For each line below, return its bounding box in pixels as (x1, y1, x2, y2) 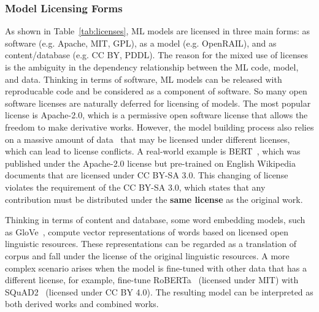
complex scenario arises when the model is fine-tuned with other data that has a (5, 261, 307, 274)
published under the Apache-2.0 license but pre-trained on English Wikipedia (5, 156, 296, 169)
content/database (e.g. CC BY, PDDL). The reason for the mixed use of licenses (5, 48, 309, 61)
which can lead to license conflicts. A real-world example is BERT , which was (5, 145, 301, 158)
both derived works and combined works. (5, 297, 159, 310)
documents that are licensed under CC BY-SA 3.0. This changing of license (5, 169, 288, 181)
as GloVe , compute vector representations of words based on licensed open (5, 225, 288, 238)
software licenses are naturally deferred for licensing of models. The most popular (5, 96, 311, 109)
